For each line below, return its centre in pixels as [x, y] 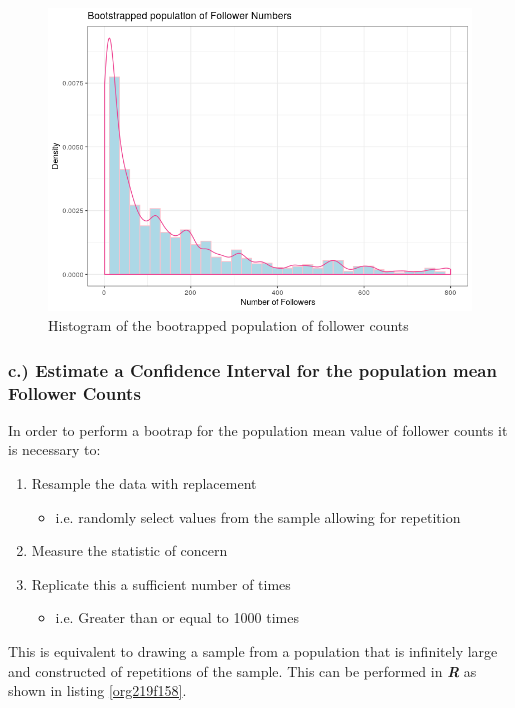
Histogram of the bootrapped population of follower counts [228, 325]
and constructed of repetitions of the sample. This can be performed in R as [242, 670]
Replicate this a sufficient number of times [161, 583]
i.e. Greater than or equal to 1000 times [177, 617]
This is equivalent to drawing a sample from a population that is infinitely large [253, 650]
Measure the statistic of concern [129, 550]
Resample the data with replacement [144, 483]
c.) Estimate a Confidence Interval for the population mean [252, 369]
